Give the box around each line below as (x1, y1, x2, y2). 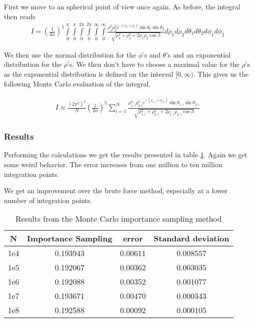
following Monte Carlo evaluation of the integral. (4, 78, 151, 88)
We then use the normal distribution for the (4, 49, 137, 59)
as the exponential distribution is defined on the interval (4, 68, 173, 79)
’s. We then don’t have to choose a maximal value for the (67, 59, 240, 69)
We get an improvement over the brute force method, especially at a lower (4, 185, 227, 196)
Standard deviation (153, 233, 229, 244)
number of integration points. (4, 195, 92, 205)
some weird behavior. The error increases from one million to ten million (4, 159, 223, 169)
